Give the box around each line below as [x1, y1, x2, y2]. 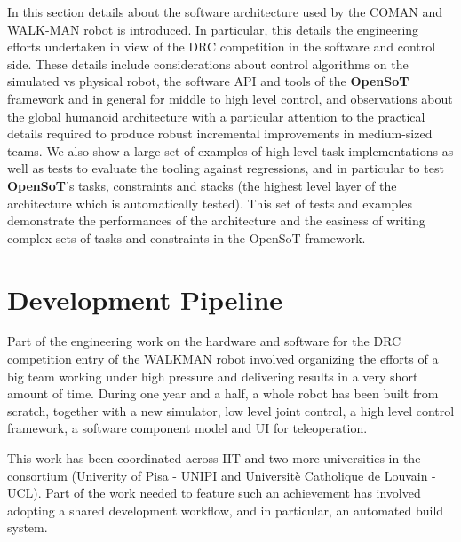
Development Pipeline [7, 280, 283, 317]
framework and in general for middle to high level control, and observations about [7, 89, 453, 107]
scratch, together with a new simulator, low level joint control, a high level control [7, 401, 455, 420]
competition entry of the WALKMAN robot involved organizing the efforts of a [7, 350, 439, 368]
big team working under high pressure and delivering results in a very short [7, 366, 418, 385]
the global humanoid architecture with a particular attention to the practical [7, 106, 425, 125]
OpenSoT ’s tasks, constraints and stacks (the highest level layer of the [7, 176, 397, 194]
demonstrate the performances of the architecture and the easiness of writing [7, 211, 425, 230]
